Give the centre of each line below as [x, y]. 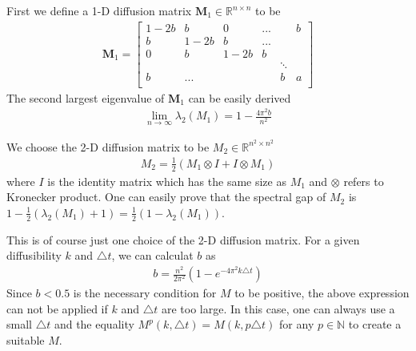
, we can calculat [152, 255]
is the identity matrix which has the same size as [167, 181]
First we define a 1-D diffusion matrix [99, 10]
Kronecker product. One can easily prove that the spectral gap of [166, 197]
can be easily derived [240, 97]
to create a [375, 324]
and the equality [94, 324]
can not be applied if [57, 308]
